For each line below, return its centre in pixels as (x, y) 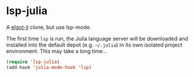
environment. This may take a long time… (57, 51)
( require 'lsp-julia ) (33, 62)
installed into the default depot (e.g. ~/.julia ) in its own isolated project (94, 45)
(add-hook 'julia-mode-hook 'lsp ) (49, 67)
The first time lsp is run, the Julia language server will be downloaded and (97, 38)
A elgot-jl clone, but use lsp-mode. (49, 27)
